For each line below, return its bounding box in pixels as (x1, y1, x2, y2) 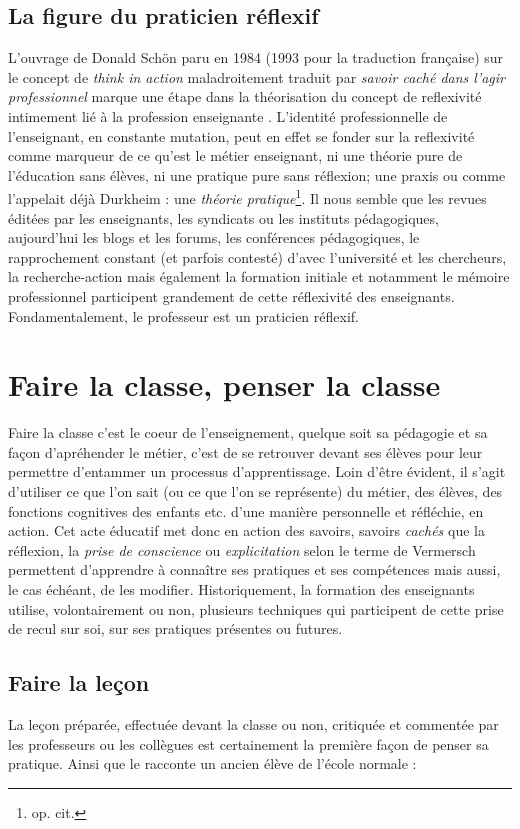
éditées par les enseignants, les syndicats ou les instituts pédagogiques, (8, 207, 439, 228)
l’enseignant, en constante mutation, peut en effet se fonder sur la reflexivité (8, 125, 475, 146)
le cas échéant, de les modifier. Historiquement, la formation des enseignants (8, 579, 475, 600)
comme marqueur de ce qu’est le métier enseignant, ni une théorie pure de (8, 145, 463, 166)
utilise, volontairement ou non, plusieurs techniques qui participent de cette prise (8, 598, 504, 619)
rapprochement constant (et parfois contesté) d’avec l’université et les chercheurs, (8, 246, 507, 267)
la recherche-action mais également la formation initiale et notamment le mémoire (8, 266, 510, 287)
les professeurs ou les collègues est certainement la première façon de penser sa (8, 733, 489, 754)
